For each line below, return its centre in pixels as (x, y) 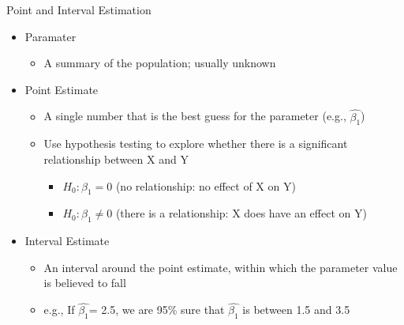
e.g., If (59, 310)
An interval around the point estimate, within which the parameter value (221, 267)
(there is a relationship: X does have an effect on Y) (241, 213)
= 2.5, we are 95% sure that (157, 310)
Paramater (50, 36)
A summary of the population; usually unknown (160, 63)
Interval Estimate (67, 241)
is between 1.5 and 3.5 (296, 310)
